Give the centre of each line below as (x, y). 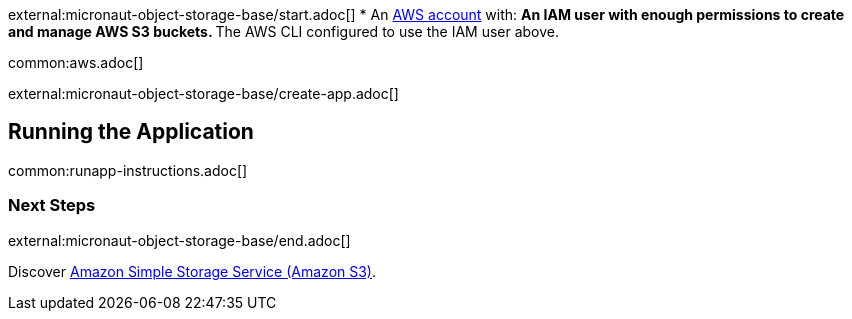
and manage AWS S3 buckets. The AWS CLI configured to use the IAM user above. (284, 31)
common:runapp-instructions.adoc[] (128, 170)
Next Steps (52, 205)
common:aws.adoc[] (76, 62)
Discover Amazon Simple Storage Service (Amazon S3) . (192, 271)
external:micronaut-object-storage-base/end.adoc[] (179, 240)
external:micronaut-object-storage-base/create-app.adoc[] (203, 93)
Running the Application (131, 132)
